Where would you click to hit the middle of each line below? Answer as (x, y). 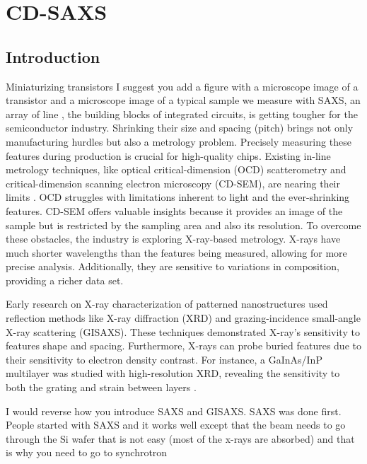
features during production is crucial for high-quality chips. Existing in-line (168, 155)
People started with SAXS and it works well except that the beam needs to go (176, 425)
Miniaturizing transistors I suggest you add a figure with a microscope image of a (182, 86)
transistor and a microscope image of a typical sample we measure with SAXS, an (183, 100)
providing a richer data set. (65, 280)
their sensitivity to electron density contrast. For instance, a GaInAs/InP (164, 359)
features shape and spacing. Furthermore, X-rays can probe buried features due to (183, 346)
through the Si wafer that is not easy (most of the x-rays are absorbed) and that (180, 438)
